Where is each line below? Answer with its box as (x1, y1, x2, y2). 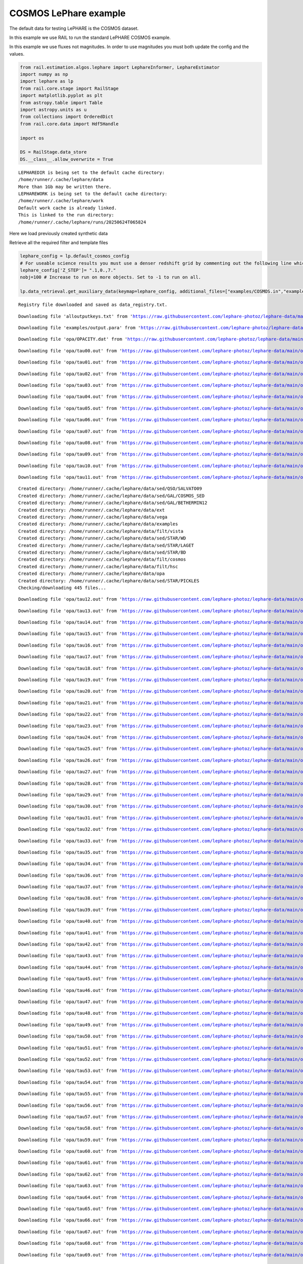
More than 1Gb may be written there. (18, 184, 112, 190)
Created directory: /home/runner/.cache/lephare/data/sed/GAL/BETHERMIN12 (18, 500, 208, 506)
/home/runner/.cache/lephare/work (18, 198, 104, 204)
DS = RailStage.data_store (20, 149, 87, 155)
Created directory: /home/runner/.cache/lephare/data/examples (18, 521, 178, 527)
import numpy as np (20, 71, 68, 77)
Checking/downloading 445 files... (18, 584, 107, 591)
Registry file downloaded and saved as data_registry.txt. (18, 302, 168, 308)
